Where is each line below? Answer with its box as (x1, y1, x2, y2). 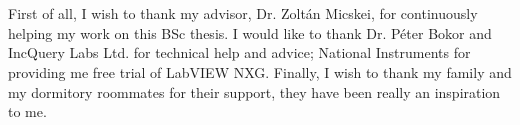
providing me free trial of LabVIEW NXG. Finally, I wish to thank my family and (8, 61, 512, 82)
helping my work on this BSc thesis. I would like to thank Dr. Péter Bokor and (8, 22, 492, 43)
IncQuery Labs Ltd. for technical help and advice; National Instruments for (8, 42, 471, 63)
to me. (8, 101, 47, 122)
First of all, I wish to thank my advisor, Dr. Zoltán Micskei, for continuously (8, 3, 478, 24)
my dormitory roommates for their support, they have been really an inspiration (8, 81, 501, 102)
